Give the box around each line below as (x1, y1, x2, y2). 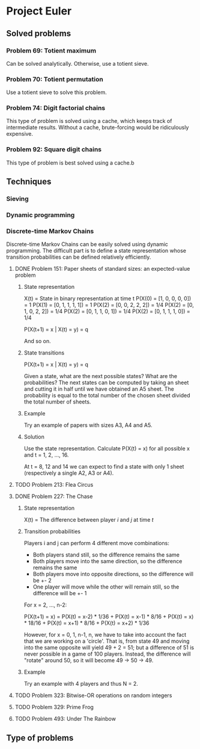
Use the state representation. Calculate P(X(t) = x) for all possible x (23, 445, 190, 452)
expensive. (6, 130, 34, 137)
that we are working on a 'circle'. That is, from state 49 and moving (23, 637, 190, 645)
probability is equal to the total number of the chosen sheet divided (23, 392, 190, 399)
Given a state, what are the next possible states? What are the (23, 373, 177, 380)
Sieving (6, 195, 29, 203)
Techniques (6, 177, 52, 187)
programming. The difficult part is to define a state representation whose (6, 247, 186, 254)
